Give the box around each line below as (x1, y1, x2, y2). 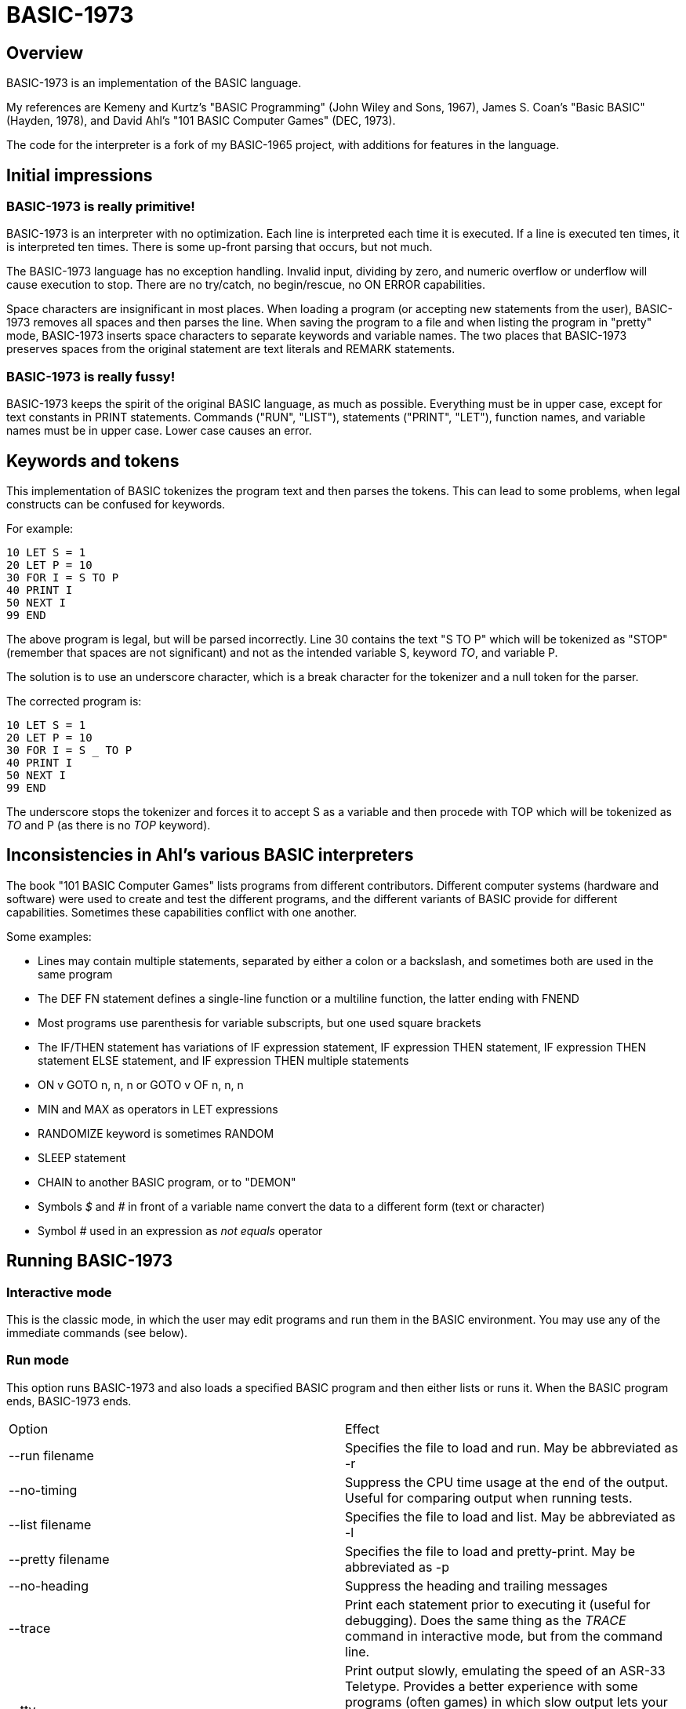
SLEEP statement (38, 1150, 126, 1164)
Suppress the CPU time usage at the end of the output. (345, 1474, 669, 1490)
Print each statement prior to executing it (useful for (345, 1596, 651, 1612)
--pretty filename (9, 1550, 110, 1567)
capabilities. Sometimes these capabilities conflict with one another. (6, 905, 358, 919)
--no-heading (9, 1577, 89, 1594)
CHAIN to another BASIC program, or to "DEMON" (38, 1175, 296, 1189)
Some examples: (6, 929, 92, 943)
